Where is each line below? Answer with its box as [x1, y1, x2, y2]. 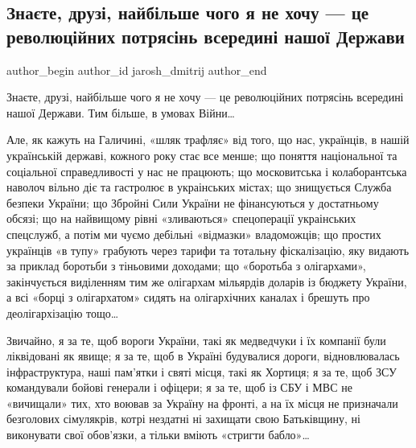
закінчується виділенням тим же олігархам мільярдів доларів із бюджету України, [6, 273, 407, 290]
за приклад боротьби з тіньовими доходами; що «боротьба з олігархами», [6, 257, 366, 274]
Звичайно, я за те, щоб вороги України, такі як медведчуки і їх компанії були [6, 331, 386, 348]
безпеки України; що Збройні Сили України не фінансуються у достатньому [6, 194, 379, 211]
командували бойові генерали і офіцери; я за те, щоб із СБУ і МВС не [6, 379, 352, 396]
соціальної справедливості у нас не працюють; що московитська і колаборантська [6, 162, 407, 179]
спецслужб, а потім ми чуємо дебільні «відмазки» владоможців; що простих [6, 225, 381, 242]
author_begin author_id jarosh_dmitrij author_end [6, 61, 267, 78]
